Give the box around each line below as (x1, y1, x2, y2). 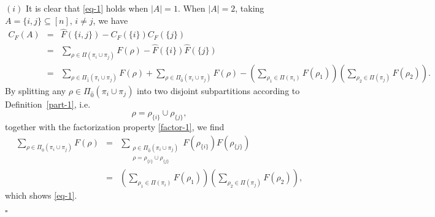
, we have (93, 13, 128, 26)
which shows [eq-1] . (5, 189, 77, 202)
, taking (235, 2, 264, 14)
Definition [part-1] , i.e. (5, 97, 91, 110)
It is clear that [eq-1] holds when (25, 2, 148, 14)
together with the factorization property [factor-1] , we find (5, 120, 225, 133)
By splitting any (5, 84, 66, 97)
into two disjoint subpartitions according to (137, 84, 300, 97)
